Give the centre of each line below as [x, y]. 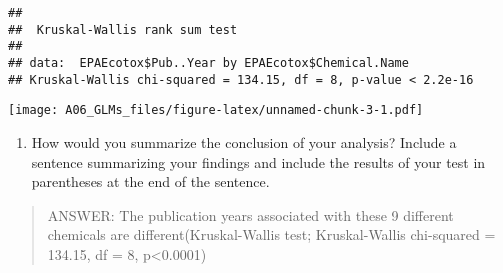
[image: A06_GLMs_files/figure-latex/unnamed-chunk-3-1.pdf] [216, 110]
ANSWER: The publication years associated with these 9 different [250, 214]
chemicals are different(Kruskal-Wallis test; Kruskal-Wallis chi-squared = [271, 234]
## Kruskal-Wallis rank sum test [123, 29]
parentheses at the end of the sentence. [150, 181]
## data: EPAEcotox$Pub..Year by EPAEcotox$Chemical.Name [208, 62]
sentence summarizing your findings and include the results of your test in [258, 161]
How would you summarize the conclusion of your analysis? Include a [244, 141]
